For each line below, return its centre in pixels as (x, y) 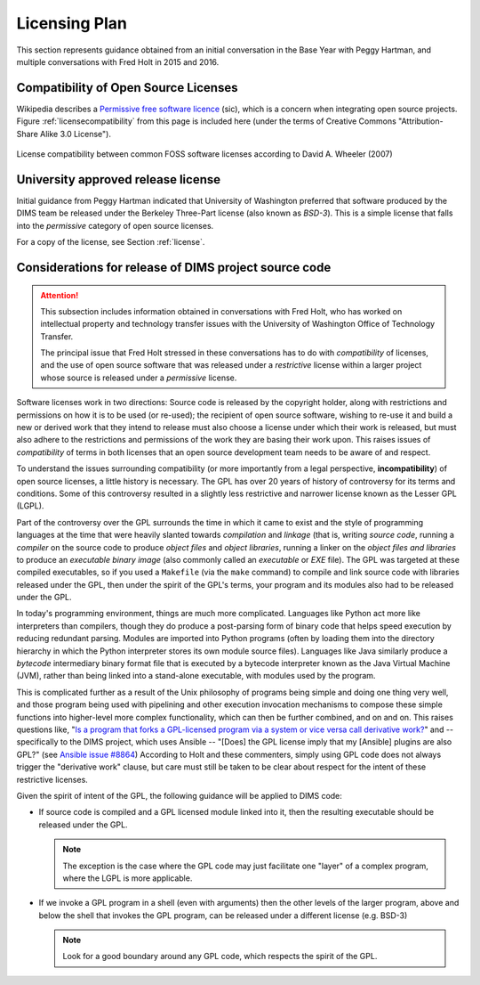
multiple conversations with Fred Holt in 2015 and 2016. (118, 61)
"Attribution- (421, 121)
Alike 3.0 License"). (76, 134)
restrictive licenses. (52, 779)
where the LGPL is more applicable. (128, 878)
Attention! (60, 295)
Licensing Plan (72, 23)
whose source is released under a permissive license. (139, 378)
